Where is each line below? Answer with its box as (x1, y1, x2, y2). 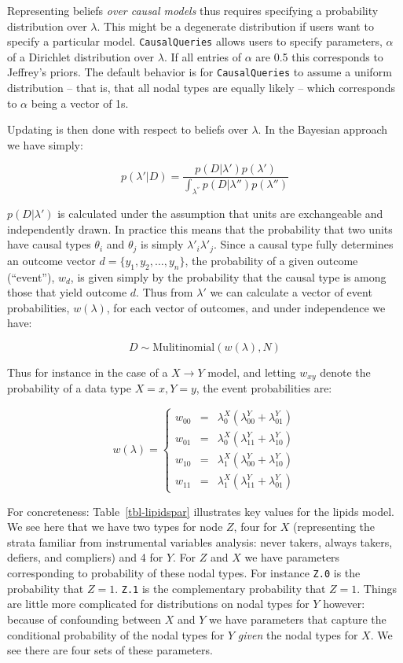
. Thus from (136, 284, 193, 300)
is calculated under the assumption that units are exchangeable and (57, 205, 383, 222)
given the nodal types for (237, 626, 358, 643)
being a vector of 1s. (31, 94, 129, 111)
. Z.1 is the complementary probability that (115, 580, 326, 596)
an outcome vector (7, 252, 96, 268)
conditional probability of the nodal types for (7, 626, 225, 643)
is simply (141, 236, 184, 252)
